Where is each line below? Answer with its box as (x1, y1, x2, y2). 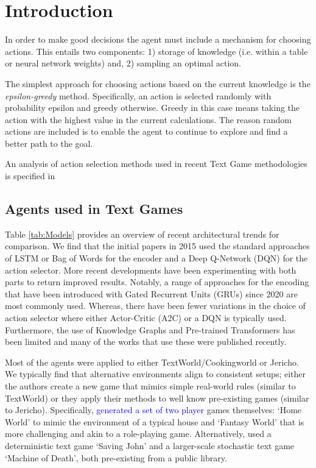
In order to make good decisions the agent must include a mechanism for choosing (5, 33, 311, 46)
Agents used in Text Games (5, 199, 183, 218)
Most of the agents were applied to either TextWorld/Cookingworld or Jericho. (5, 355, 299, 368)
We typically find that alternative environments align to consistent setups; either (5, 367, 306, 380)
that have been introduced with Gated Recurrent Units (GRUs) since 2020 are (5, 287, 298, 300)
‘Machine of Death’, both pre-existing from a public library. (5, 451, 227, 464)
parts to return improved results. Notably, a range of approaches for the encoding (5, 275, 309, 288)
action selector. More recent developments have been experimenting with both (5, 263, 297, 276)
